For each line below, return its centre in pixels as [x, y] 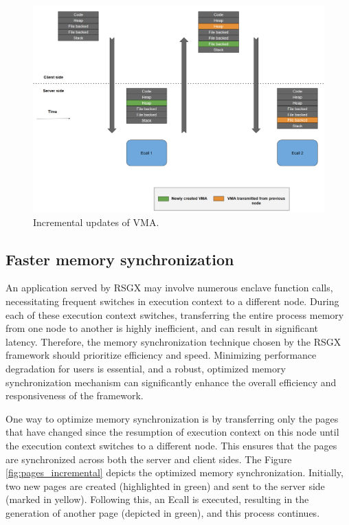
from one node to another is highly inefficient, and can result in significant [162, 328]
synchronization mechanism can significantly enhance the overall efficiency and [171, 382]
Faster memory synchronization [120, 259]
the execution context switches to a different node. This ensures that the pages [171, 445]
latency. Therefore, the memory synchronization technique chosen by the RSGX [173, 341]
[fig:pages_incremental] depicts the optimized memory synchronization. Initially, [174, 472]
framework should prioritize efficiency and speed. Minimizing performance [161, 355]
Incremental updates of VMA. [96, 222]
